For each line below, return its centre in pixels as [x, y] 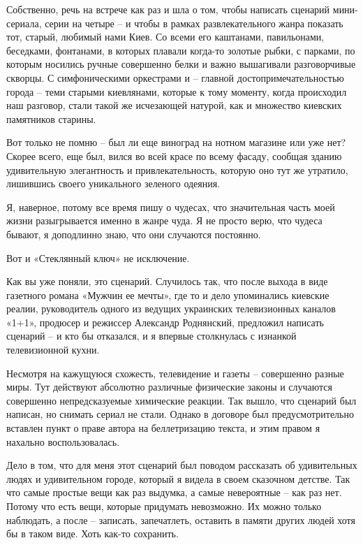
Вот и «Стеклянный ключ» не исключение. [98, 257]
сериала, [24, 23]
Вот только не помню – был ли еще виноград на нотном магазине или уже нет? [176, 142]
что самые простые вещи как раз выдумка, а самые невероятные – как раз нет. [174, 492]
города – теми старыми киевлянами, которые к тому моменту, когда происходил [177, 91]
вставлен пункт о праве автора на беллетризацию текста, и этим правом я [163, 428]
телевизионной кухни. [53, 350]
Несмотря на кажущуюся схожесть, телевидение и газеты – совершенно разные [175, 373]
